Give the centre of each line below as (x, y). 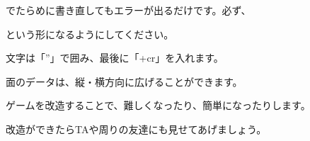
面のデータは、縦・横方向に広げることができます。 (124, 81)
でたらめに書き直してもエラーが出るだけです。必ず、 (128, 10)
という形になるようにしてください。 (90, 34)
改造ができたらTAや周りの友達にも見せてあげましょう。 (136, 129)
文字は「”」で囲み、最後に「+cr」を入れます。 (115, 58)
